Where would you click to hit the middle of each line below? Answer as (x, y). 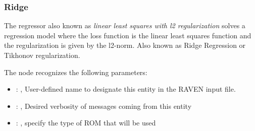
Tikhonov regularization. (42, 55)
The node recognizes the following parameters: (76, 72)
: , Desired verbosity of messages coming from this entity (104, 106)
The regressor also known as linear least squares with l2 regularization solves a (125, 25)
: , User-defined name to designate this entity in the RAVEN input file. (126, 89)
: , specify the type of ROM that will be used (86, 123)
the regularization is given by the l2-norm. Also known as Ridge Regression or (125, 45)
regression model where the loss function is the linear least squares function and (128, 35)
